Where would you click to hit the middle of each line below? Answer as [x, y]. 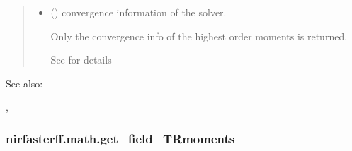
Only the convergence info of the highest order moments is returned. [199, 36]
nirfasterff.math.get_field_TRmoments [120, 138]
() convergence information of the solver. [138, 12]
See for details [81, 60]
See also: [24, 83]
